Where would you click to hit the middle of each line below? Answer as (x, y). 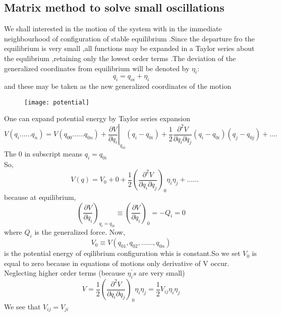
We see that (22, 306)
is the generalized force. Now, (80, 232)
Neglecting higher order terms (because (65, 273)
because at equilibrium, (40, 197)
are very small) (162, 273)
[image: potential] (57, 102)
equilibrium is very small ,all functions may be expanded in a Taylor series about (129, 48)
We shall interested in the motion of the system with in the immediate (113, 29)
